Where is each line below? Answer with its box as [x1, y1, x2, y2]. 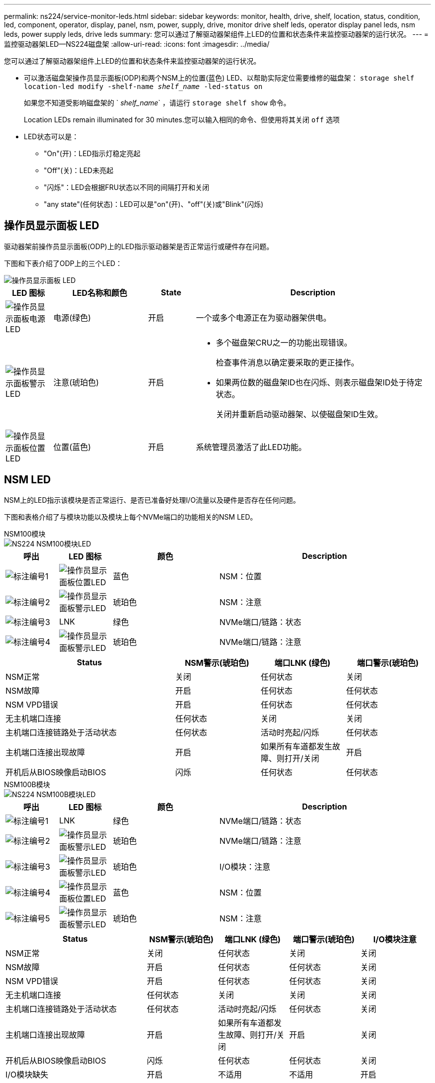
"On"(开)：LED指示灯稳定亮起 [44, 149, 141, 158]
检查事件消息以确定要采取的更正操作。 [216, 357, 359, 367]
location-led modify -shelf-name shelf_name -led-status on [24, 83, 263, 90]
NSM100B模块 [4, 780, 50, 789]
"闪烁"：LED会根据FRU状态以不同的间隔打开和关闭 [44, 183, 210, 191]
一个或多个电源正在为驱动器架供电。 [196, 312, 331, 323]
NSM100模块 [4, 529, 46, 538]
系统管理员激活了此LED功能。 [196, 442, 306, 452]
